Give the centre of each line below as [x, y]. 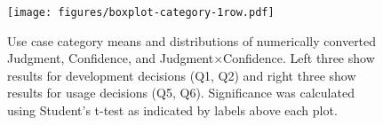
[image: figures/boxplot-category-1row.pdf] [141, 12]
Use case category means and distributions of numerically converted [192, 40]
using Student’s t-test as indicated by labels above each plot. [172, 110]
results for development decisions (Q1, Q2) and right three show [182, 75]
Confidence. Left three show [299, 58]
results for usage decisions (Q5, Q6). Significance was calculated [181, 93]
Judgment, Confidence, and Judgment [111, 58]
